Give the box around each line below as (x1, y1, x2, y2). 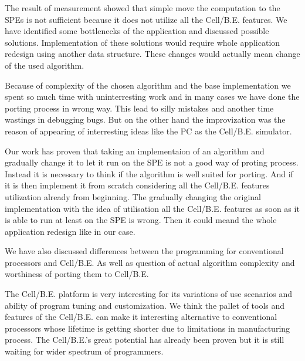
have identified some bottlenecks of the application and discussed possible (5, 25, 269, 37)
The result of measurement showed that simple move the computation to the (5, 2, 280, 14)
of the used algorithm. (5, 59, 84, 71)
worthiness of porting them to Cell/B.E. (5, 268, 149, 280)
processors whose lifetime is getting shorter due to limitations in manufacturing (5, 322, 290, 334)
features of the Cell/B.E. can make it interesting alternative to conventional (5, 311, 277, 323)
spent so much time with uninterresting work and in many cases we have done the (5, 90, 300, 103)
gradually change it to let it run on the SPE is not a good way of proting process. (5, 156, 299, 168)
